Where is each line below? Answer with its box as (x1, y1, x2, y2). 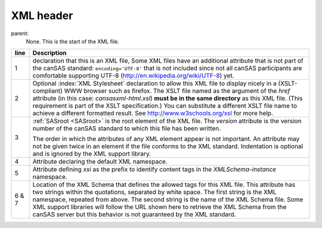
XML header (11, 9, 73, 22)
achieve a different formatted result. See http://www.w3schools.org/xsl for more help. (32, 109, 274, 117)
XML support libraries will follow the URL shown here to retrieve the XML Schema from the (32, 203, 287, 211)
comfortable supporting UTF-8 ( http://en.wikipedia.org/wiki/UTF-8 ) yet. (32, 71, 234, 80)
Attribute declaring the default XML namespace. (32, 158, 168, 166)
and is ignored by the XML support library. (32, 149, 151, 158)
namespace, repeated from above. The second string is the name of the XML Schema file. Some (32, 195, 304, 204)
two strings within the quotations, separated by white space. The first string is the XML (32, 188, 277, 196)
